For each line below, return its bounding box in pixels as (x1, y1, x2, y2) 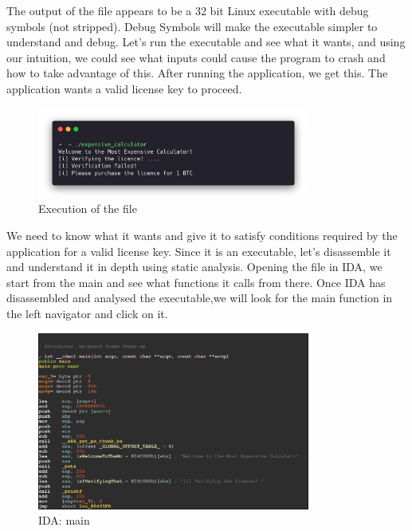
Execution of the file (38, 200, 137, 217)
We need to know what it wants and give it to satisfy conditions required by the (6, 227, 398, 244)
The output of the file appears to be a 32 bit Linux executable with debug (6, 2, 369, 18)
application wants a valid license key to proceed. (6, 80, 242, 96)
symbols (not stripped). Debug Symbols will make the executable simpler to (6, 18, 378, 34)
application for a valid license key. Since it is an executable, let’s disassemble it (6, 242, 391, 259)
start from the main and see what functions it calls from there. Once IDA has (6, 273, 386, 290)
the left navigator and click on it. (6, 305, 168, 321)
